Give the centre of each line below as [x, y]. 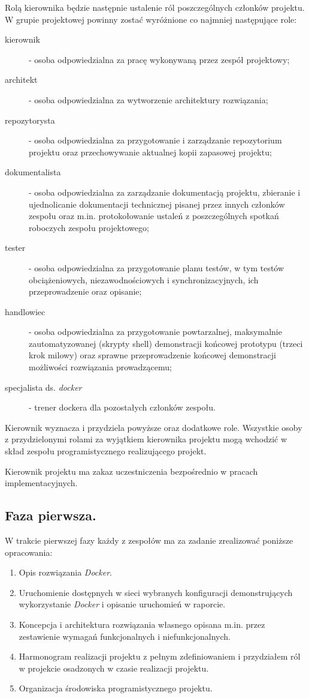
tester [15, 248]
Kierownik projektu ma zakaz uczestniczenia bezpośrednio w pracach [131, 471]
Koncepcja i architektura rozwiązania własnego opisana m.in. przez [142, 624]
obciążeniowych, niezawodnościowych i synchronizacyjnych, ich [144, 279]
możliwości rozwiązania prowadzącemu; [100, 367]
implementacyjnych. [41, 483]
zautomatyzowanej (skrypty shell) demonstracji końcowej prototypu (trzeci [166, 343]
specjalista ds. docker [43, 387]
